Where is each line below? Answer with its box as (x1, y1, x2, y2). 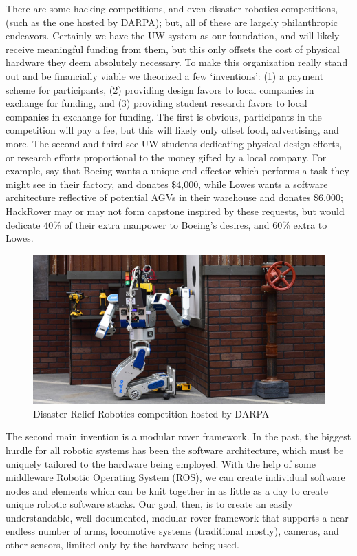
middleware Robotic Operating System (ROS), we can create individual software (6, 470, 345, 484)
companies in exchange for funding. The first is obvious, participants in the (6, 109, 322, 123)
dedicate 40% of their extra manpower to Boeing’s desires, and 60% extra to (6, 217, 327, 231)
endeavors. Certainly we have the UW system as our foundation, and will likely (6, 28, 340, 43)
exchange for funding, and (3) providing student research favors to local (6, 96, 307, 110)
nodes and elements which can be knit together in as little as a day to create (6, 483, 328, 497)
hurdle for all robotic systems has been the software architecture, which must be (6, 442, 344, 457)
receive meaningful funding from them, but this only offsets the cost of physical (6, 41, 340, 56)
